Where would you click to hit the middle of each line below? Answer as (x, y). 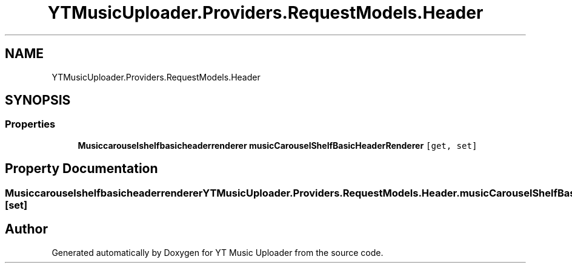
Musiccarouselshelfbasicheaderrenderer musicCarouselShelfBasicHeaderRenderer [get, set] (278, 145)
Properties (30, 124)
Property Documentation (81, 169)
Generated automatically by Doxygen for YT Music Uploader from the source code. (218, 252)
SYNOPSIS (38, 100)
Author (26, 229)
